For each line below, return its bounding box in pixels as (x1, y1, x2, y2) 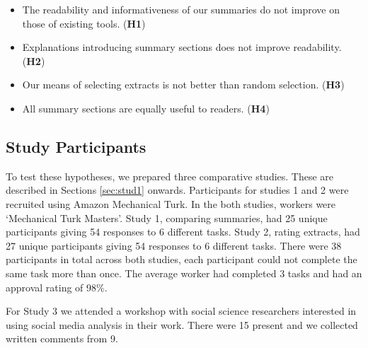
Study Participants (6, 135, 146, 157)
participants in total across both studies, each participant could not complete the (6, 252, 357, 267)
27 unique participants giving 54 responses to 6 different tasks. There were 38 (6, 238, 342, 253)
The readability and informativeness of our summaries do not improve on (22, 2, 340, 16)
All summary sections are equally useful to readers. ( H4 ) (22, 100, 270, 115)
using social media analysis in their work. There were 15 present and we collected (6, 317, 358, 332)
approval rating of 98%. (6, 279, 108, 294)
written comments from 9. (6, 331, 118, 346)
